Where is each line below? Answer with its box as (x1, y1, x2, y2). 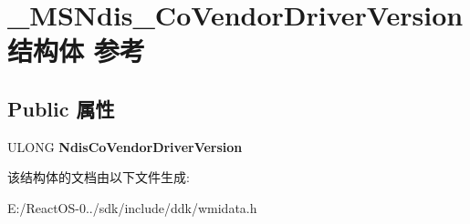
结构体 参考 (7, 32, 145, 69)
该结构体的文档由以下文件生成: (7, 168, 190, 187)
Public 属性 (7, 94, 115, 122)
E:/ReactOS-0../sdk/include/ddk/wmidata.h (7, 198, 257, 217)
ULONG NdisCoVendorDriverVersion (7, 137, 243, 156)
